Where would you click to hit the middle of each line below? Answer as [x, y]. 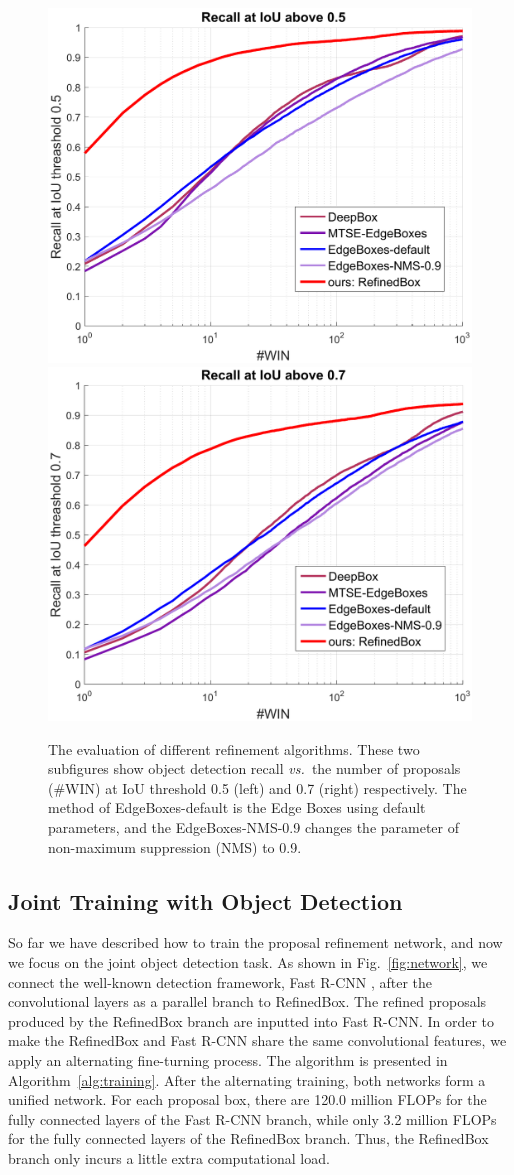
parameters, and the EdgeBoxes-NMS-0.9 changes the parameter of [254, 827]
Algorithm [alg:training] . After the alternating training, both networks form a [247, 1079]
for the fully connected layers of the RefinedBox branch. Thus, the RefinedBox [248, 1138]
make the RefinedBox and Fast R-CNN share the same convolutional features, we [257, 1040]
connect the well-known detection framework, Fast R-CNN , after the [220, 981]
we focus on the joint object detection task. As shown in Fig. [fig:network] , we [248, 962]
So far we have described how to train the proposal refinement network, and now [255, 942]
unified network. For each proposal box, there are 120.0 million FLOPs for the [247, 1099]
